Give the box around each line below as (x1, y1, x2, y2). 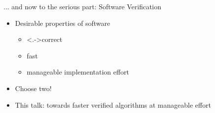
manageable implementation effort (27, 67, 130, 77)
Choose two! (15, 83, 52, 93)
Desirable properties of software (15, 18, 110, 28)
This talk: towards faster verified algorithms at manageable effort (15, 99, 211, 110)
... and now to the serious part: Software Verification (3, 1, 161, 11)
